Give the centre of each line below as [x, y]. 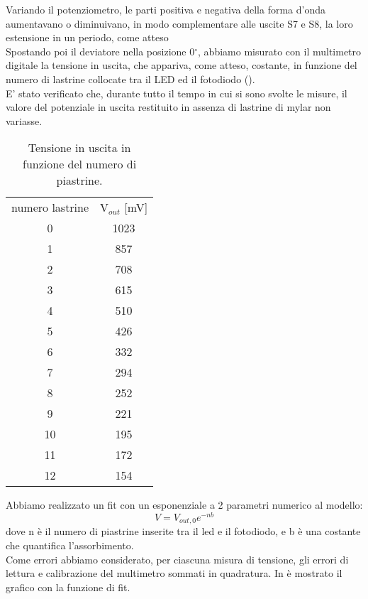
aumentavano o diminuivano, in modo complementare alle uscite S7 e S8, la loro [179, 23]
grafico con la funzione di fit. [68, 587]
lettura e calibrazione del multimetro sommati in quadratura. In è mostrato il [174, 573]
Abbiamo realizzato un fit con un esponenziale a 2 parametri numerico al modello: [184, 505]
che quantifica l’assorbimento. [70, 545]
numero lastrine [50, 207]
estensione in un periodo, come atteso [87, 37]
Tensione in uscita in [79, 148]
